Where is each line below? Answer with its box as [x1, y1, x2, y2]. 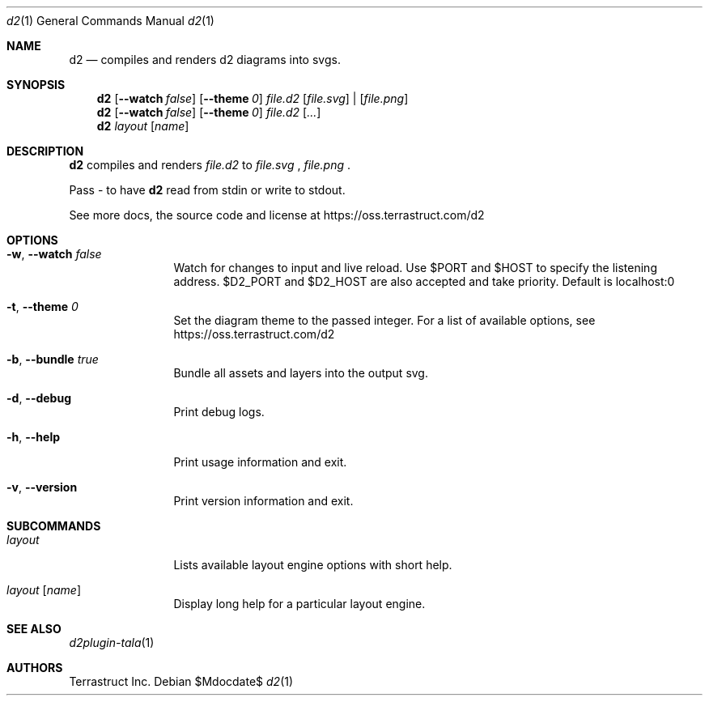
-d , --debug [6, 391, 72, 405]
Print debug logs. [173, 405, 265, 419]
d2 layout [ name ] [96, 119, 189, 133]
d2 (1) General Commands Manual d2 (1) [6, 14, 214, 28]
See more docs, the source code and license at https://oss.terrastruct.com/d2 [69, 208, 485, 222]
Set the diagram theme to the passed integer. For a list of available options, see [173, 313, 596, 327]
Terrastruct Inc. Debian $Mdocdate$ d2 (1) [69, 674, 294, 688]
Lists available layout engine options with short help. [173, 558, 452, 572]
